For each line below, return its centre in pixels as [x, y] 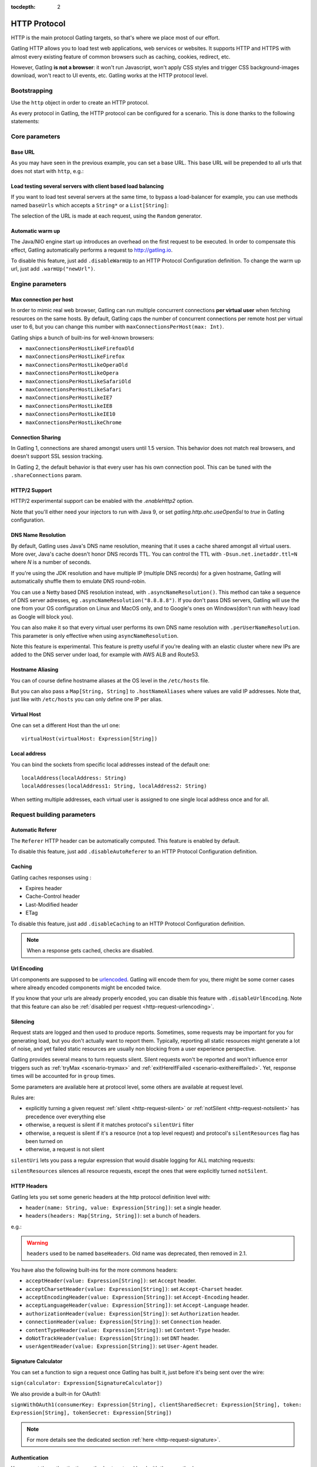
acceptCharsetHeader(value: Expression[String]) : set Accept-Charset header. [134, 1289]
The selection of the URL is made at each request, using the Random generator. [107, 216]
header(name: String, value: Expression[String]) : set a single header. [123, 1207]
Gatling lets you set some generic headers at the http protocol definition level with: [111, 1196]
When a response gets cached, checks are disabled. [90, 951]
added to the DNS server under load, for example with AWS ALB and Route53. [105, 655]
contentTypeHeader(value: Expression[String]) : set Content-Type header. [128, 1330]
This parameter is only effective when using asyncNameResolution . [95, 636]
